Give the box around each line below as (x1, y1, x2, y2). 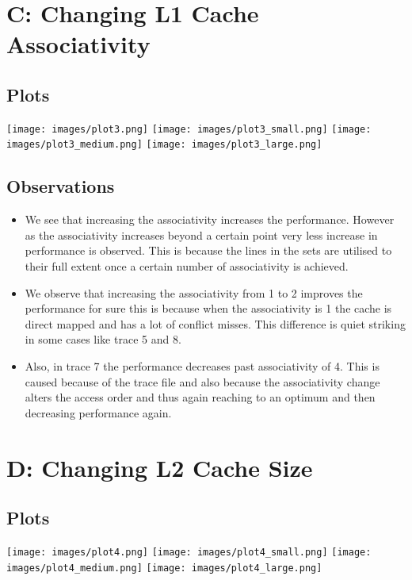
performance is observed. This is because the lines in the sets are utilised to (25, 242, 392, 259)
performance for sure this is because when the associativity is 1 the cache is (25, 300, 392, 317)
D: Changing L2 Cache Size (6, 451, 313, 483)
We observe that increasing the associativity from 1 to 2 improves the (25, 284, 363, 301)
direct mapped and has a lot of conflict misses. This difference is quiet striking (25, 315, 406, 332)
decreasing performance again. (25, 404, 172, 421)
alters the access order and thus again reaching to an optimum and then (25, 389, 376, 405)
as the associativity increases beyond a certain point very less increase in (25, 226, 378, 243)
